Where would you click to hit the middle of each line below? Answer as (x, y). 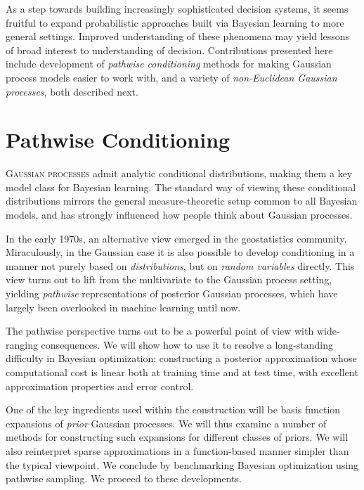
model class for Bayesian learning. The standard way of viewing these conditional (181, 187)
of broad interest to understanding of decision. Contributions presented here (169, 50)
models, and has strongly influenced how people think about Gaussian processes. (179, 215)
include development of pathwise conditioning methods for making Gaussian (169, 64)
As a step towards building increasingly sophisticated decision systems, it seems (177, 8)
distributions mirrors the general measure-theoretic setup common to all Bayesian (182, 201)
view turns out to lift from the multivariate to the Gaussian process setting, (169, 279)
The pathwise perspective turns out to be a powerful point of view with (160, 331)
